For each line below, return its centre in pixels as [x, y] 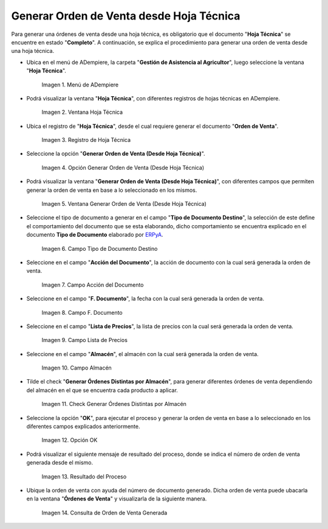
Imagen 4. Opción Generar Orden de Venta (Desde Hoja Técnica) [123, 167]
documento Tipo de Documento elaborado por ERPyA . [95, 235]
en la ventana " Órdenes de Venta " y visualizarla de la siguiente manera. [117, 499]
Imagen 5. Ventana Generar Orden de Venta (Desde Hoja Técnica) [124, 204]
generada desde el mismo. [60, 463]
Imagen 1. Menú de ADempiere [80, 85]
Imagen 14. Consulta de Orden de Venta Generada [104, 513]
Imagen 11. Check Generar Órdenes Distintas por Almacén [114, 404]
